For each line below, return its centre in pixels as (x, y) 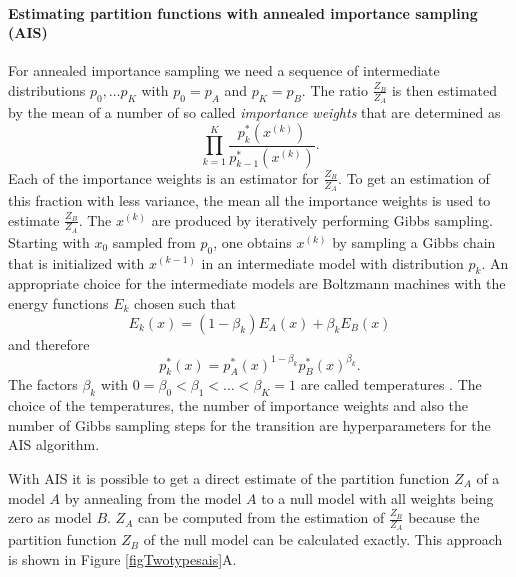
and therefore (49, 343)
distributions (47, 89)
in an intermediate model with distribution (332, 262)
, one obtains (252, 241)
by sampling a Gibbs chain (414, 241)
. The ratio (335, 89)
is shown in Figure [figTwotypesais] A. (122, 559)
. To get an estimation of (414, 177)
